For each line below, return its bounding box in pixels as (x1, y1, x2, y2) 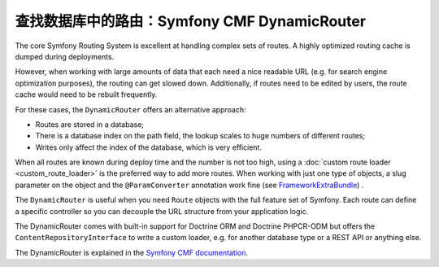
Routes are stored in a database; (35, 119, 145, 129)
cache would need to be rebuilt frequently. (15, 90, 158, 99)
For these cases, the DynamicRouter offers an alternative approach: (15, 104, 246, 114)
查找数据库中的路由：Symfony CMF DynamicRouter (15, 12, 366, 30)
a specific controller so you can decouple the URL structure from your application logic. (15, 206, 309, 216)
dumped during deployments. (15, 51, 115, 61)
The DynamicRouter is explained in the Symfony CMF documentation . (15, 247, 248, 257)
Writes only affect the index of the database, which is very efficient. (35, 142, 262, 152)
